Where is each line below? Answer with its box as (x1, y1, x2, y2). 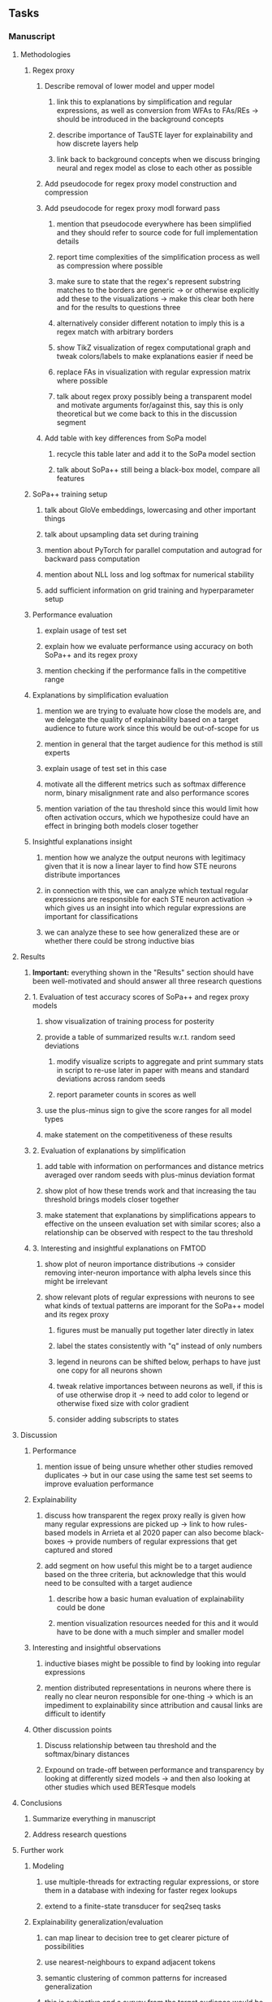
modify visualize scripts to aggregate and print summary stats (56, 1056, 264, 1066)
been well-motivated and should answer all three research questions (32, 976, 262, 986)
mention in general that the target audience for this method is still (44, 738, 263, 748)
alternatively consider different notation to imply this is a (56, 318, 245, 328)
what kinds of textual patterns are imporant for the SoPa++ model (44, 1300, 265, 1310)
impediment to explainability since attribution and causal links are (44, 1700, 263, 1710)
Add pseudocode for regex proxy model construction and (44, 178, 237, 188)
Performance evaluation (32, 610, 113, 620)
